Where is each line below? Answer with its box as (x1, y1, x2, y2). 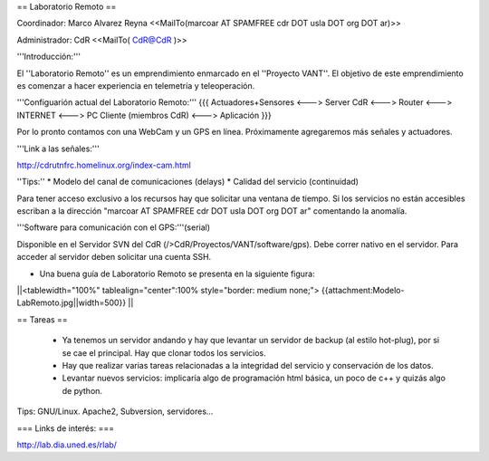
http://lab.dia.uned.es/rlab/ (16, 439, 118, 450)
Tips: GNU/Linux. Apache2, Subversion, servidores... (16, 406, 214, 417)
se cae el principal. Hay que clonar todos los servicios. (62, 347, 266, 358)
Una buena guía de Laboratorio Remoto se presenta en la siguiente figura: (39, 268, 316, 279)
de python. (62, 385, 103, 396)
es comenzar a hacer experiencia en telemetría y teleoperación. (16, 80, 255, 91)
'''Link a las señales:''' (16, 143, 100, 154)
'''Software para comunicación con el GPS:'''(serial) (16, 222, 211, 233)
